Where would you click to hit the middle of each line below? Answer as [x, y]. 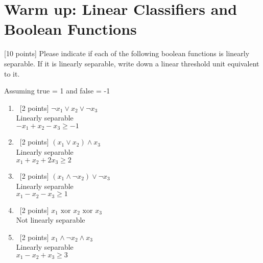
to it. [12, 73]
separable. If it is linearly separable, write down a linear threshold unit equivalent [132, 63]
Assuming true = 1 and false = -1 [57, 91]
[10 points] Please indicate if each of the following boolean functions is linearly [127, 53]
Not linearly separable [51, 220]
